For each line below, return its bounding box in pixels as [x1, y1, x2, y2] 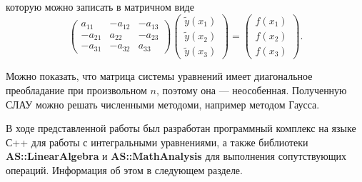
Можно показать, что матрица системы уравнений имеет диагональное [6, 69, 313, 84]
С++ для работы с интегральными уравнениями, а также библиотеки [6, 134, 308, 149]
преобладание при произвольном [6, 83, 147, 97]
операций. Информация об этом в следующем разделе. [6, 162, 243, 177]
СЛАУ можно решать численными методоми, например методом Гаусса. [6, 96, 320, 111]
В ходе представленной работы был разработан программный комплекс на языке [6, 121, 356, 136]
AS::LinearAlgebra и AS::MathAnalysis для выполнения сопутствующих [6, 148, 346, 163]
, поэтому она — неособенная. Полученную [156, 83, 347, 97]
